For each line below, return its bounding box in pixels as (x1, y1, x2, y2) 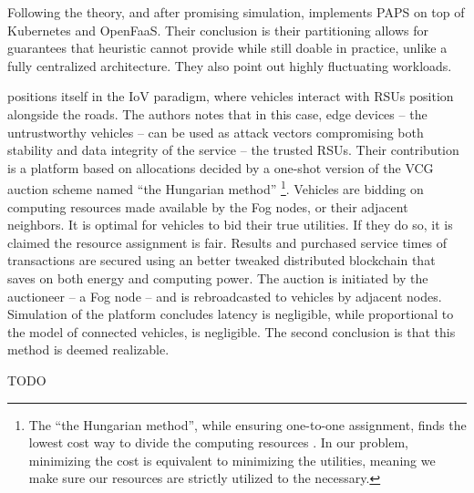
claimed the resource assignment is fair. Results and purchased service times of (7, 232, 448, 252)
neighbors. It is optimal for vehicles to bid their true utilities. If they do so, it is (7, 215, 453, 234)
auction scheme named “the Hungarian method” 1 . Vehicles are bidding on (7, 177, 424, 198)
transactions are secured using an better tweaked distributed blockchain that (7, 251, 436, 270)
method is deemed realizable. (7, 340, 170, 359)
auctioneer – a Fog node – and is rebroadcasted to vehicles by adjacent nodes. (7, 286, 442, 305)
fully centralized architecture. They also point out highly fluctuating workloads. (7, 56, 452, 75)
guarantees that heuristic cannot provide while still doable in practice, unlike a (7, 38, 448, 57)
